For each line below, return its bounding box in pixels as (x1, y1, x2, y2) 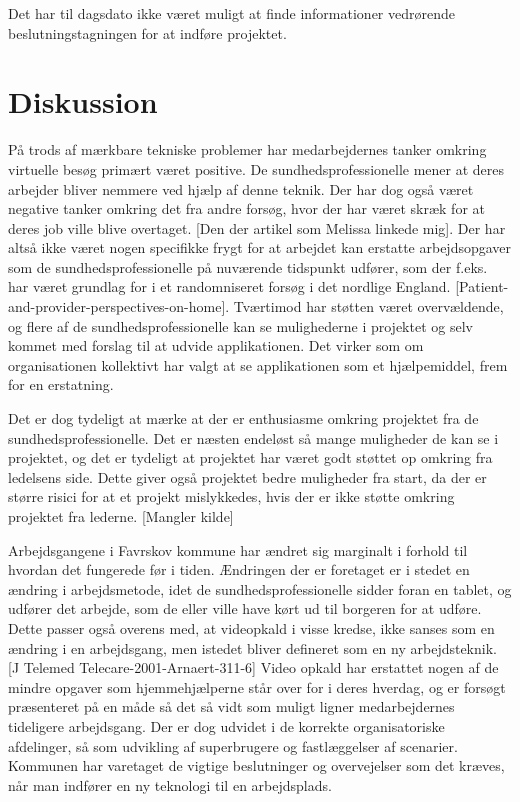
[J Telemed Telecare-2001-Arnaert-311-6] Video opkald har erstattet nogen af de (8, 657, 499, 678)
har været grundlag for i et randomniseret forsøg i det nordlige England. (8, 276, 451, 297)
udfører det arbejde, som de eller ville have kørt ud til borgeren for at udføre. (8, 598, 482, 619)
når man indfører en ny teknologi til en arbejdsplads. (8, 774, 332, 795)
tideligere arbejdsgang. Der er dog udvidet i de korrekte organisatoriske (8, 715, 445, 736)
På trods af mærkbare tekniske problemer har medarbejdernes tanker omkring (8, 139, 487, 160)
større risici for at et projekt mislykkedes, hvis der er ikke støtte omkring (8, 486, 455, 507)
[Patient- (455, 276, 509, 297)
